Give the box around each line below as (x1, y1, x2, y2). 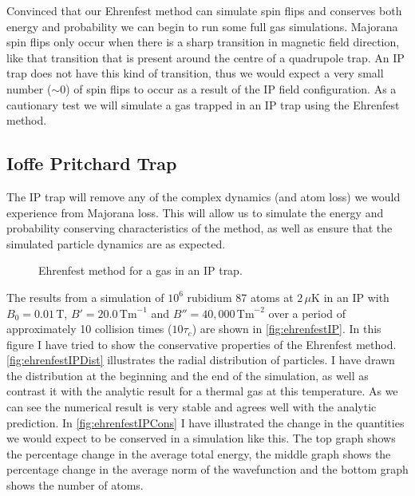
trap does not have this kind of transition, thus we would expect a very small (6, 65, 384, 81)
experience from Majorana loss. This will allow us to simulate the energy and (6, 204, 384, 220)
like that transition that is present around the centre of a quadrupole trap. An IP (6, 49, 405, 65)
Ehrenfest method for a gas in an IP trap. (38, 262, 243, 279)
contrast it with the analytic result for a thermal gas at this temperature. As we (6, 383, 398, 399)
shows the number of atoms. (6, 477, 144, 494)
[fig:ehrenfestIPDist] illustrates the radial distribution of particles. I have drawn (6, 351, 395, 368)
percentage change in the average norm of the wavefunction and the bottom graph (6, 461, 409, 478)
